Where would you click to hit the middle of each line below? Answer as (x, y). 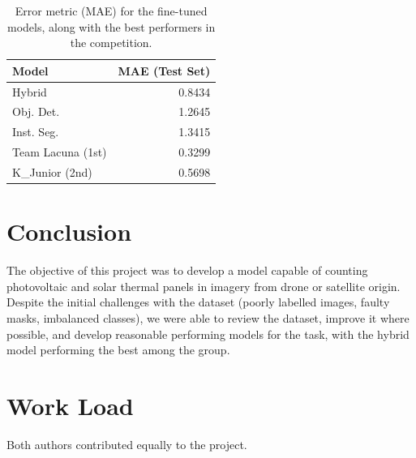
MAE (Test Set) (164, 70)
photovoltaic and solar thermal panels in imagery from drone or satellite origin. (204, 286)
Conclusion (69, 231)
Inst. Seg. (36, 132)
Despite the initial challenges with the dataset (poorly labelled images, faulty (198, 302)
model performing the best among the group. (118, 350)
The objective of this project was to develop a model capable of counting (187, 270)
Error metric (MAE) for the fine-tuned (111, 11)
